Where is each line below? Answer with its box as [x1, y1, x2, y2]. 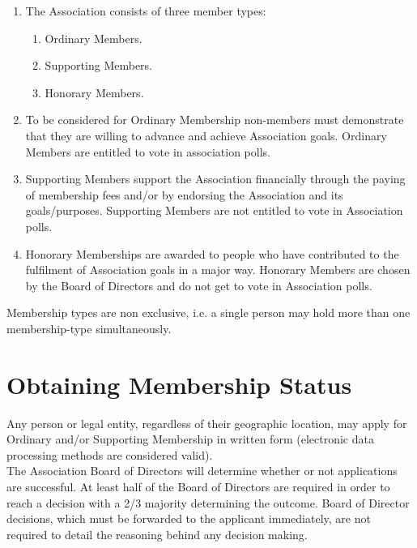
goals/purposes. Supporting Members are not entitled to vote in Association [25, 202, 403, 219]
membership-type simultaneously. [6, 319, 172, 336]
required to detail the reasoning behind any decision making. [6, 525, 308, 542]
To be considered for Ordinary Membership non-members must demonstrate [25, 111, 404, 128]
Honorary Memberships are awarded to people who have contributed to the [25, 245, 399, 262]
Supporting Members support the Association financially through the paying [25, 170, 406, 187]
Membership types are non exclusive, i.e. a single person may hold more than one [6, 304, 411, 321]
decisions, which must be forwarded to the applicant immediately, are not [6, 510, 371, 527]
